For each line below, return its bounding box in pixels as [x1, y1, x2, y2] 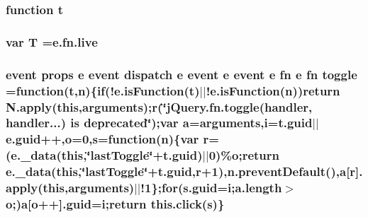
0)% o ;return [208, 146, 280, 164]
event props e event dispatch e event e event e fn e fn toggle [6, 65, 357, 83]
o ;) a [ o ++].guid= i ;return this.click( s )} [6, 195, 225, 213]
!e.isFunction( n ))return [206, 81, 340, 99]
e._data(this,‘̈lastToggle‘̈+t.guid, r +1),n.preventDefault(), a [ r [6, 163, 356, 180]
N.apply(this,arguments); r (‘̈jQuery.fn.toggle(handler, [6, 98, 313, 115]
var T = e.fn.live [6, 33, 98, 50]
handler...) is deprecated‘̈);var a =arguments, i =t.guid [6, 114, 313, 131]
